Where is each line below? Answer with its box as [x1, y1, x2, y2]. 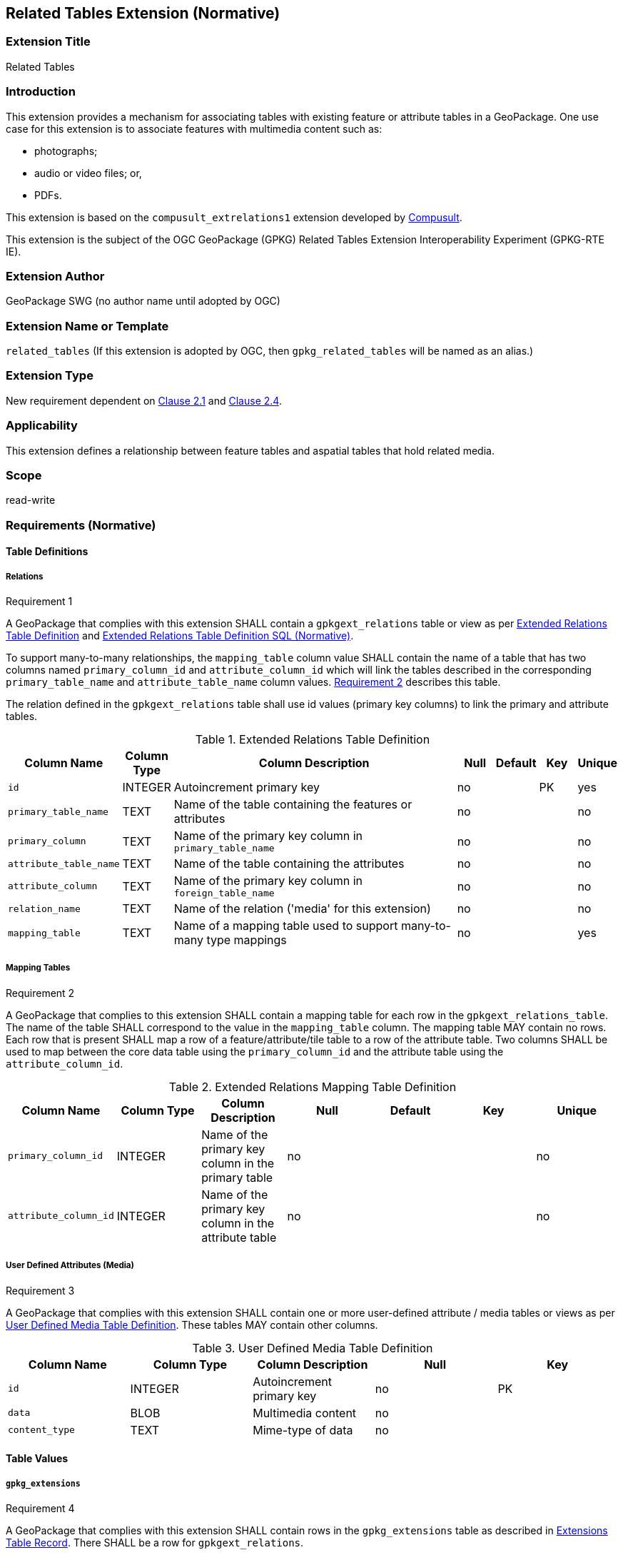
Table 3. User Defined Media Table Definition [192, 1340, 433, 1355]
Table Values [6, 1452, 69, 1465]
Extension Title [6, 34, 91, 49]
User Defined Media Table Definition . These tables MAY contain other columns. [6, 1318, 378, 1331]
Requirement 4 [6, 1502, 75, 1515]
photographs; [34, 144, 98, 157]
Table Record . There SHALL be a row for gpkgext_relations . [6, 1536, 304, 1549]
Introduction [6, 84, 76, 99]
